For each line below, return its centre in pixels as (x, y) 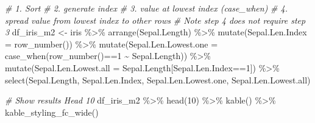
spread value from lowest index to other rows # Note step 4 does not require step (155, 20)
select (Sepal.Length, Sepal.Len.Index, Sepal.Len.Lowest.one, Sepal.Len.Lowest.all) (158, 79)
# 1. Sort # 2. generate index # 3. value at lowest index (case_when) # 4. (146, 8)
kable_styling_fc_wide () (52, 112)
